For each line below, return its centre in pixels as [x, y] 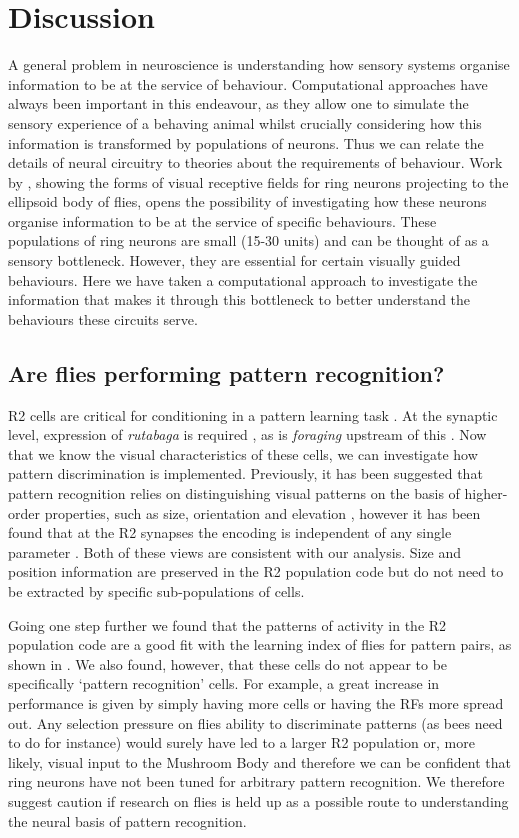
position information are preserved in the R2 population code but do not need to [256, 571]
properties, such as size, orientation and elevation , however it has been [262, 512]
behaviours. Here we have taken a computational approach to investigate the [243, 279]
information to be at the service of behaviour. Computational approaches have [248, 83]
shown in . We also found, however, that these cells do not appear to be [228, 663]
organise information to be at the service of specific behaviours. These [222, 220]
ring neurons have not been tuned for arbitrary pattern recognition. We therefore [256, 781]
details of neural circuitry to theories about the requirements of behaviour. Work [255, 162]
